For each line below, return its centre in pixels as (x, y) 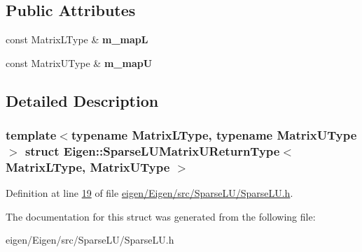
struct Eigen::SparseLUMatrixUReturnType (152, 151)
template (31, 135)
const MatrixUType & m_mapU (79, 62)
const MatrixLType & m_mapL (77, 39)
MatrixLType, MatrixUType (88, 166)
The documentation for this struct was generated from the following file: (161, 216)
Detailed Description (82, 100)
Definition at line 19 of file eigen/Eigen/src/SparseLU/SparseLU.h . (149, 193)
